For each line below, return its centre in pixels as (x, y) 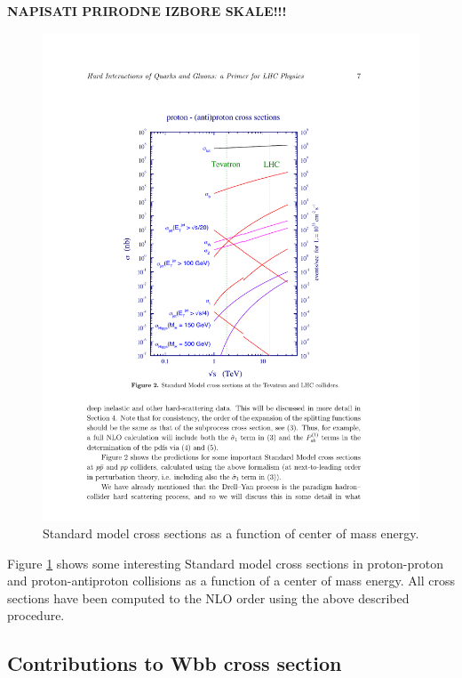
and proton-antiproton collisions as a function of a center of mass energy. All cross (231, 581)
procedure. (36, 615)
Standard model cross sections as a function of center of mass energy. (231, 533)
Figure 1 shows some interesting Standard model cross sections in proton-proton (226, 563)
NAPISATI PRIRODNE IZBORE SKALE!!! (147, 11)
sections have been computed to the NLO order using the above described (208, 597)
